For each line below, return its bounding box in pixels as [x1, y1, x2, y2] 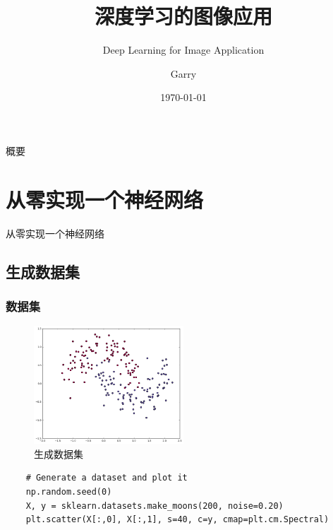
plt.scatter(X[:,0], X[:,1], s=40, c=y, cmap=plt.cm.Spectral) [25, 514, 329, 525]
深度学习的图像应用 [94, 1, 272, 30]
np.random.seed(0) [25, 487, 112, 497]
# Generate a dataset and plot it [25, 473, 188, 483]
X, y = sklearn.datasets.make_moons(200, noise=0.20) [25, 500, 284, 511]
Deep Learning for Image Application [102, 42, 265, 57]
